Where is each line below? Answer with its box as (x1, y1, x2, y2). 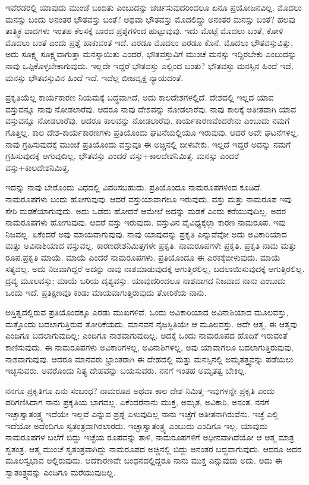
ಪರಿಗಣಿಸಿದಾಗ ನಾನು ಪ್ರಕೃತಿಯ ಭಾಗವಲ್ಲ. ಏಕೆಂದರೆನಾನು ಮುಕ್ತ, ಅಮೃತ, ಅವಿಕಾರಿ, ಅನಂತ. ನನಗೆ (5, 396, 270, 408)
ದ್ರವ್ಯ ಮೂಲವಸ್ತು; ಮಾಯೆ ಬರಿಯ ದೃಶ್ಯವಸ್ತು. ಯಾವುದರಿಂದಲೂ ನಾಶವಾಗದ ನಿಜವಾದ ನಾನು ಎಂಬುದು (5, 274, 286, 287)
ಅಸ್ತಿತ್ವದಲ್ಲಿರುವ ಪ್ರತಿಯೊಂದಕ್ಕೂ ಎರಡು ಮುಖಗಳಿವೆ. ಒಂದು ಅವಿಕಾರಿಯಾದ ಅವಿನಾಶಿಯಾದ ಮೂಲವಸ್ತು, (5, 306, 289, 318)
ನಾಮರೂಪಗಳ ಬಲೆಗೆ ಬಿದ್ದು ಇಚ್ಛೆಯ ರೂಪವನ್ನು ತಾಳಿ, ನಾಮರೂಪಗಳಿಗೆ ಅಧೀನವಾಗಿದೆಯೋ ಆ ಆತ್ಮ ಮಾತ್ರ (5, 431, 294, 443)
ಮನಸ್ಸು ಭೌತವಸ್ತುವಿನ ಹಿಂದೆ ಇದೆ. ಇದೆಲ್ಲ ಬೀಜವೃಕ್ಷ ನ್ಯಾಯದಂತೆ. (5, 71, 184, 83)
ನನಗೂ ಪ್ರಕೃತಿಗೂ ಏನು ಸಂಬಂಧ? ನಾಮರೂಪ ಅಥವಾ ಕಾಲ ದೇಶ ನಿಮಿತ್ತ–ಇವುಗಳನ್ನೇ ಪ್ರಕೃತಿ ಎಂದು (5, 384, 275, 396)
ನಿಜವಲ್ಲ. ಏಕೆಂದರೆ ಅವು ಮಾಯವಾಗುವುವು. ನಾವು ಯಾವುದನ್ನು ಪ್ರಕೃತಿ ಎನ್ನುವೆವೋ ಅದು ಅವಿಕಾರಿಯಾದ (5, 227, 287, 240)
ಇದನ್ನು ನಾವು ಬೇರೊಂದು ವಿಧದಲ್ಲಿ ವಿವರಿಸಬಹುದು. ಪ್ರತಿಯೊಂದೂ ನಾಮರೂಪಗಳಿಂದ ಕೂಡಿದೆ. (5, 181, 263, 193)
